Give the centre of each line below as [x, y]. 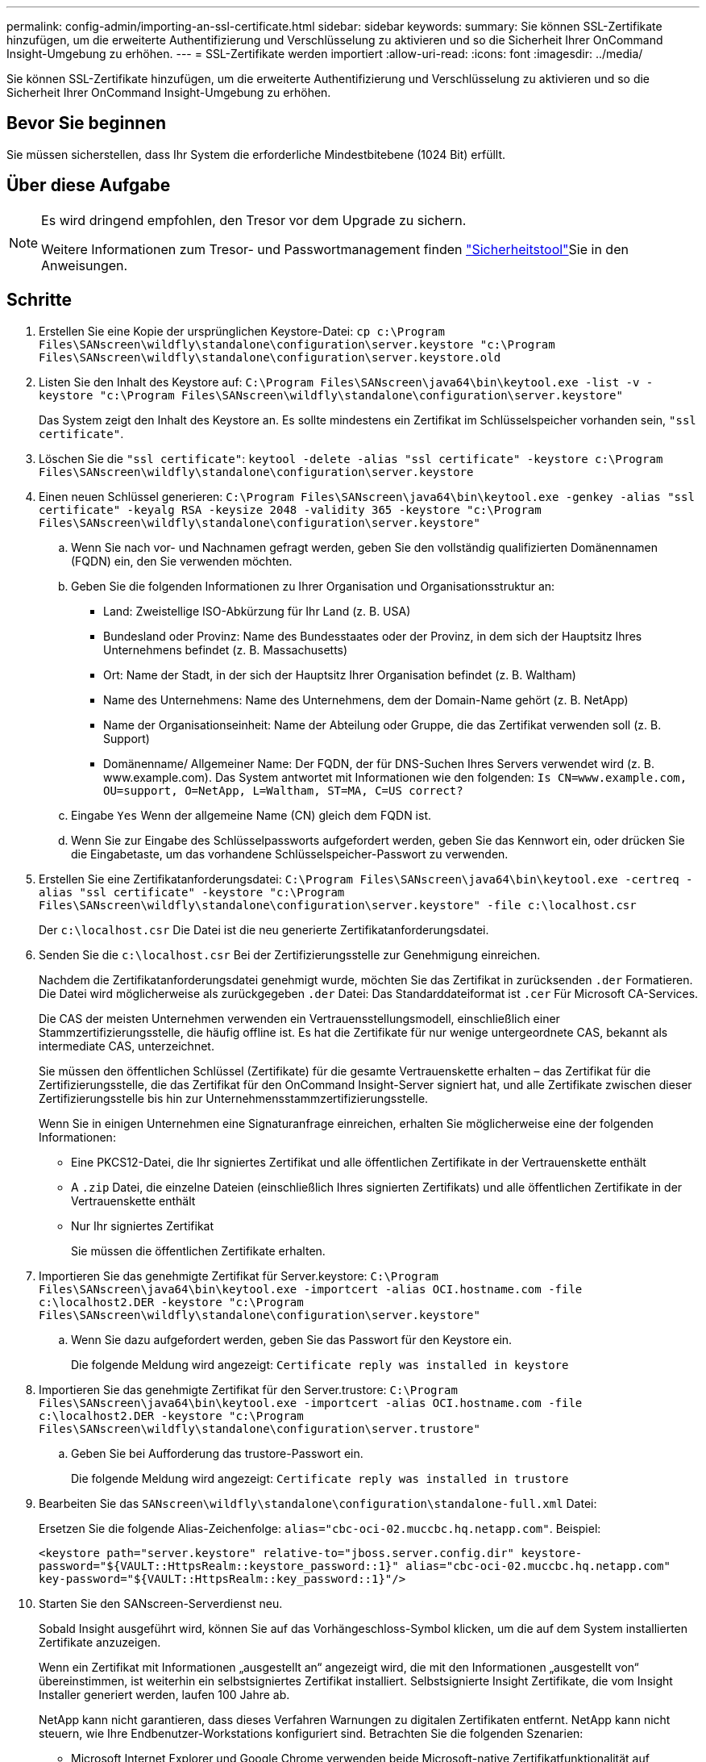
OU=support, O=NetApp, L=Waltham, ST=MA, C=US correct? [283, 790]
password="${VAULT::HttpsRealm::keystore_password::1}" [219, 1566]
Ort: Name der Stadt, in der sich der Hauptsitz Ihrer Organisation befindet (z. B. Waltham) [340, 674]
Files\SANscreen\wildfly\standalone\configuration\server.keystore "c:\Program [297, 344]
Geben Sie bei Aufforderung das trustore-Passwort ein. [217, 1453]
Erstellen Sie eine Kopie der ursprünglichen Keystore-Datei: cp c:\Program [242, 331]
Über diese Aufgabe [89, 186]
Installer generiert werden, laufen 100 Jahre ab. [164, 1694]
